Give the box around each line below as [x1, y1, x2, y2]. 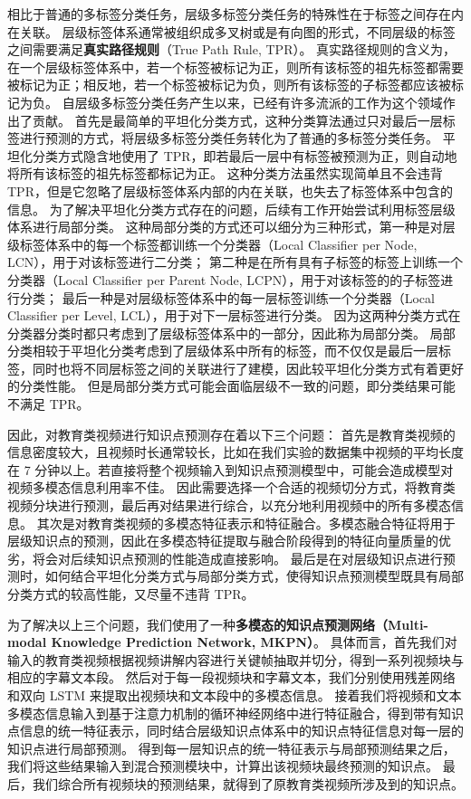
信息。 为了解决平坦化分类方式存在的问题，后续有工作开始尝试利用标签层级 [7, 199, 456, 218]
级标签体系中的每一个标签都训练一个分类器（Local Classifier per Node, [7, 234, 418, 253]
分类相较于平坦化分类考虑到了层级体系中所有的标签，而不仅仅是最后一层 [7, 341, 438, 360]
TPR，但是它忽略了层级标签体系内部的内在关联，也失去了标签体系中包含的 [7, 181, 453, 200]
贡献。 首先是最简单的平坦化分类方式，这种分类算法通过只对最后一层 [32, 110, 443, 129]
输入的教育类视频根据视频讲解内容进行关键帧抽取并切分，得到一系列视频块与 [7, 650, 464, 669]
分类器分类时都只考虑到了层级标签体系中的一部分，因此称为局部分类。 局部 [7, 323, 456, 342]
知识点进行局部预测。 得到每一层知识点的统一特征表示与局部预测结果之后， [7, 738, 456, 757]
